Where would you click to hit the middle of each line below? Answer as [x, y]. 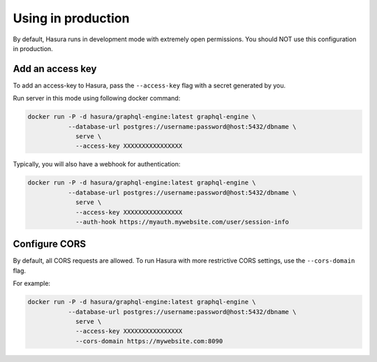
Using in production [71, 18]
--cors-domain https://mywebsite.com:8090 [149, 341]
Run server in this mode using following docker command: [97, 99]
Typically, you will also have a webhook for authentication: [97, 164]
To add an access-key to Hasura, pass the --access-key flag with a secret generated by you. [149, 85]
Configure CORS [50, 244]
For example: [32, 284]
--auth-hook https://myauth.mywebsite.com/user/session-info [183, 222]
